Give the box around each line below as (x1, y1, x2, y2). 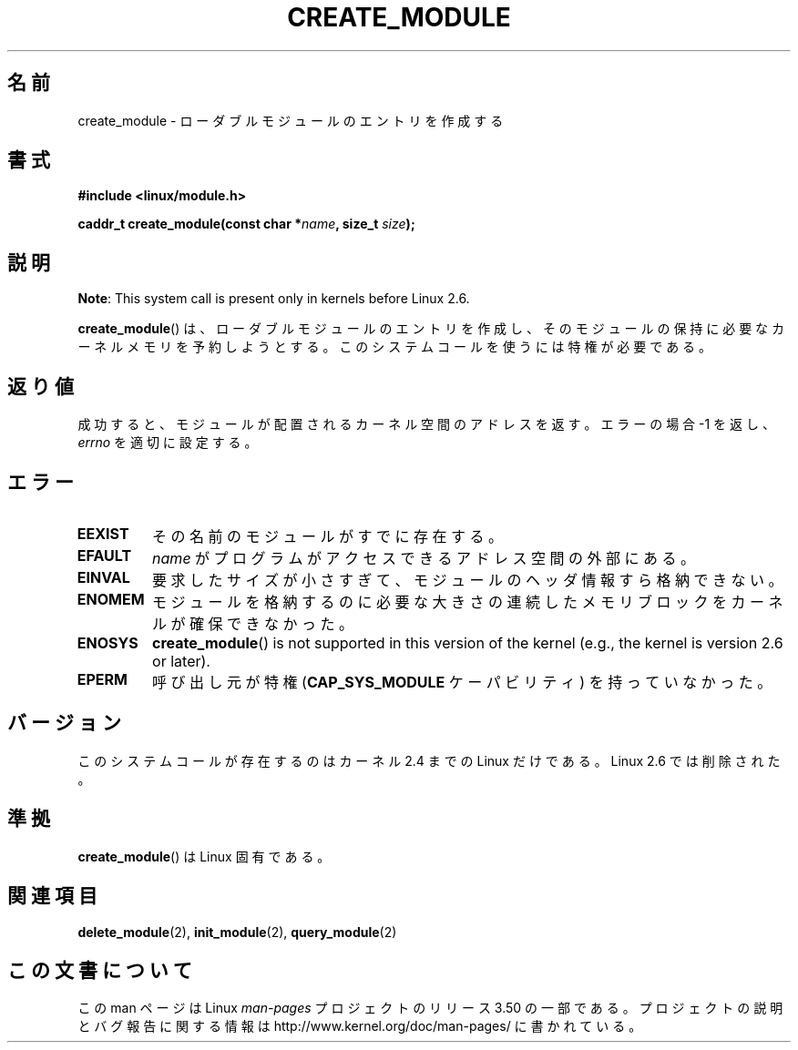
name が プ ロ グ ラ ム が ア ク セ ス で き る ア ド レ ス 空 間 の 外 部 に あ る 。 (152, 548, 696, 567)
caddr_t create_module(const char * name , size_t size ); (77, 216, 415, 232)
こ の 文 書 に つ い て (7, 958, 192, 982)
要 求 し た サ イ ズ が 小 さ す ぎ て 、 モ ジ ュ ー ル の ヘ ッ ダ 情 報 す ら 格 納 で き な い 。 (152, 570, 783, 589)
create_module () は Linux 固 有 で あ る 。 (77, 848, 331, 864)
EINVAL (77, 567, 130, 586)
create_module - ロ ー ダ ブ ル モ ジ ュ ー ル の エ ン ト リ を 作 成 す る (77, 112, 504, 128)
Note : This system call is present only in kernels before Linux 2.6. (77, 291, 470, 307)
